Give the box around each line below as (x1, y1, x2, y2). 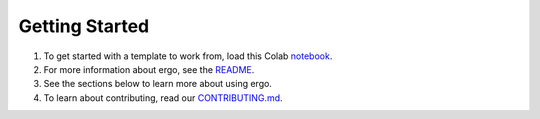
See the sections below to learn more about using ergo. (43, 78, 272, 90)
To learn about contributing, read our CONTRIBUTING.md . (43, 91, 284, 104)
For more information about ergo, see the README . (43, 63, 255, 75)
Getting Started (18, 15, 150, 37)
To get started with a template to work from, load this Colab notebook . (43, 50, 333, 62)
